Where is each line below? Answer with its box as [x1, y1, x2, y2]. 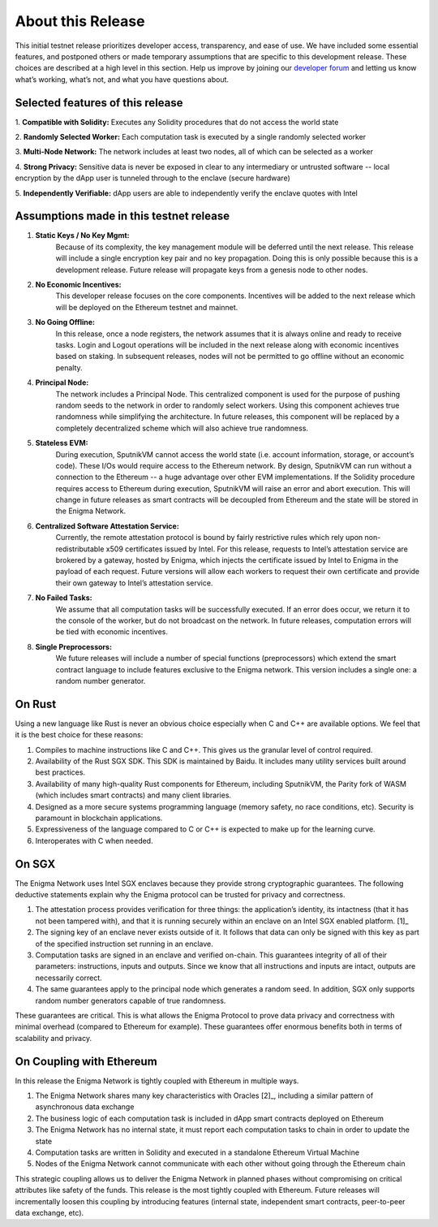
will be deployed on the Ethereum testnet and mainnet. [55, 302, 238, 312]
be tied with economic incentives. [55, 627, 169, 637]
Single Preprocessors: [35, 642, 113, 651]
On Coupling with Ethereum [15, 1054, 157, 1068]
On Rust [15, 697, 57, 711]
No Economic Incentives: [35, 280, 122, 290]
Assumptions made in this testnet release [15, 210, 230, 223]
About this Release [15, 12, 145, 30]
